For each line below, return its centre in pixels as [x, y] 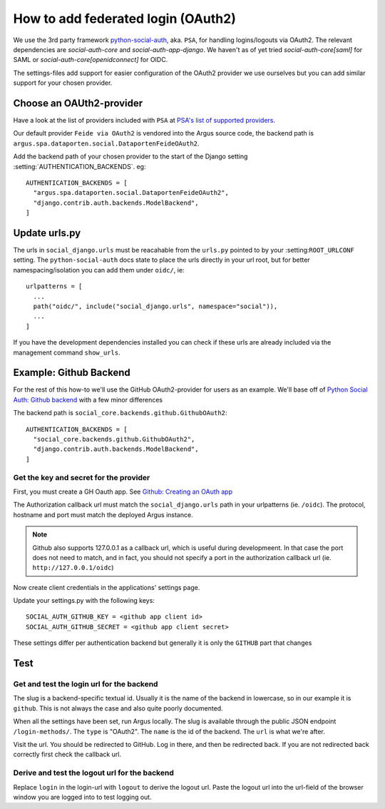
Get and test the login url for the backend [86, 684]
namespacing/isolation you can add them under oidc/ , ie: [99, 270]
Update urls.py [47, 233]
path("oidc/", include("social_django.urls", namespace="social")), [155, 306]
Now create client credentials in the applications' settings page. [107, 587]
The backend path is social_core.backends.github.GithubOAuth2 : [120, 413]
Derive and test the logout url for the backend [93, 773]
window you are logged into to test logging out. [83, 797]
